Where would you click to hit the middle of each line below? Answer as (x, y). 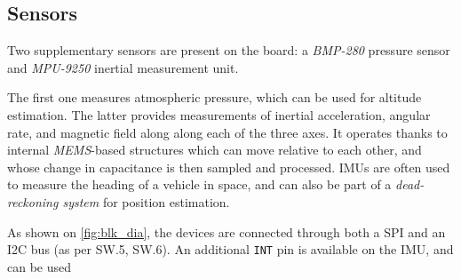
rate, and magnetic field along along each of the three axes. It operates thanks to (227, 132)
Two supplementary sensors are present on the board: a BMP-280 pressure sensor (229, 50)
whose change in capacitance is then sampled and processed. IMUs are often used (229, 167)
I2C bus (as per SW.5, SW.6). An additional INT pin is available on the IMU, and (230, 249)
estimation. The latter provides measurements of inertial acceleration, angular (219, 114)
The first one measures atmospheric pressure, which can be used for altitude (215, 97)
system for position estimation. (146, 201)
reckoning (33, 201)
